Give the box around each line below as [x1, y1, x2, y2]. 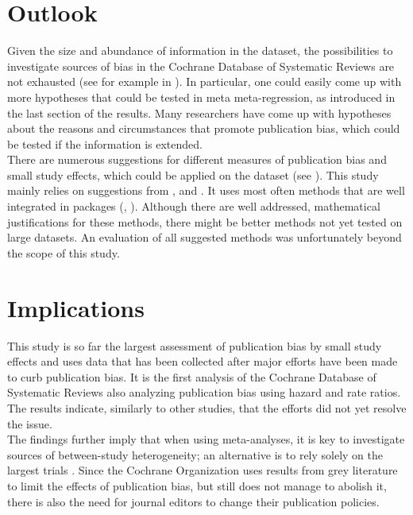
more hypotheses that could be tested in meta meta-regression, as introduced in [7, 88, 396, 105]
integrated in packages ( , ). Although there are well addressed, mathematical [7, 198, 380, 215]
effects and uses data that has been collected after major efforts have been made [7, 353, 398, 370]
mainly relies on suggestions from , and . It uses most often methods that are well [7, 182, 405, 199]
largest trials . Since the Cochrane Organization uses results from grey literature [7, 462, 398, 478]
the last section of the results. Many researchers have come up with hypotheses [7, 104, 392, 121]
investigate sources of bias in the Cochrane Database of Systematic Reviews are [7, 57, 395, 74]
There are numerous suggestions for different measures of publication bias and [7, 151, 387, 168]
